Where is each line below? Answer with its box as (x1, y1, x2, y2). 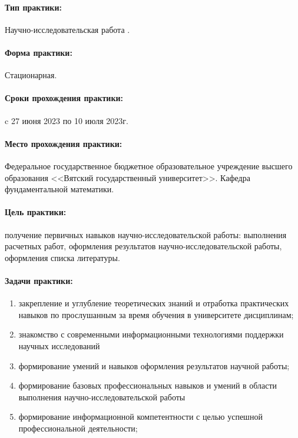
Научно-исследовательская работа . (5, 23, 130, 35)
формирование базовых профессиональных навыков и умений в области (18, 379, 277, 392)
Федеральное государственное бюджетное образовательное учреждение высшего (5, 159, 293, 172)
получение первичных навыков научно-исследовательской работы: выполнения (5, 228, 287, 240)
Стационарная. (5, 69, 57, 81)
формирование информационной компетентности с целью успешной (18, 410, 263, 423)
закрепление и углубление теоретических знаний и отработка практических (18, 297, 289, 309)
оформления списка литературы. (5, 251, 120, 263)
